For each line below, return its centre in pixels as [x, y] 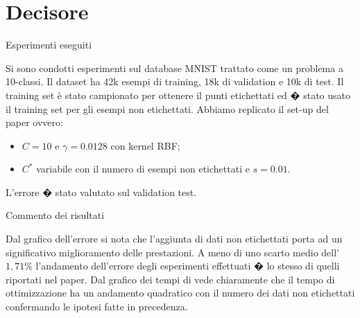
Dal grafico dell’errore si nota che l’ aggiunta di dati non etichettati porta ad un [174, 239]
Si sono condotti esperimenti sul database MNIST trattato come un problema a [174, 68]
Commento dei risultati [55, 215]
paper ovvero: [34, 122]
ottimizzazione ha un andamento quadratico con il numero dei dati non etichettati [180, 293]
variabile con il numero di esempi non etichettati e [143, 169]
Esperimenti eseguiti [49, 45]
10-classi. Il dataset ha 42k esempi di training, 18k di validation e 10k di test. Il [175, 81]
